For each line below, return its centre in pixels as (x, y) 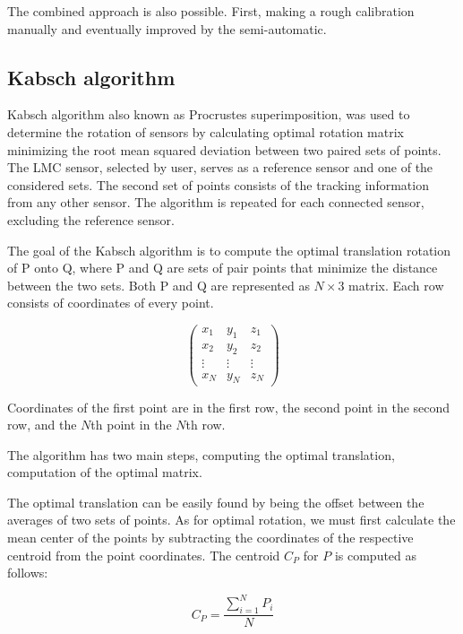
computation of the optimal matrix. (105, 472)
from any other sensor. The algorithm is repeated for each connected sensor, (216, 202)
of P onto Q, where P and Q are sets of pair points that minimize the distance (223, 268)
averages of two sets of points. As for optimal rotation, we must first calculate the (231, 520)
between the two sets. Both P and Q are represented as (159, 285)
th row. (206, 425)
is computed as (376, 555)
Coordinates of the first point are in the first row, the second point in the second (229, 407)
